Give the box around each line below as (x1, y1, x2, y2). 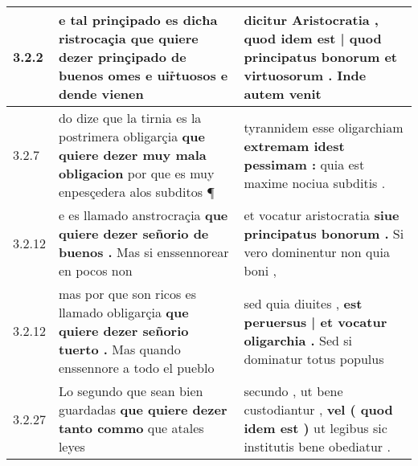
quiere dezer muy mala (58, 145, 207, 164)
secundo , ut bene (244, 382, 343, 400)
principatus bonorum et (244, 47, 397, 66)
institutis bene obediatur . (244, 437, 391, 456)
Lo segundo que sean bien (58, 382, 203, 400)
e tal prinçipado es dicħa (58, 10, 218, 29)
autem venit (244, 84, 322, 103)
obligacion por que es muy (58, 164, 215, 182)
